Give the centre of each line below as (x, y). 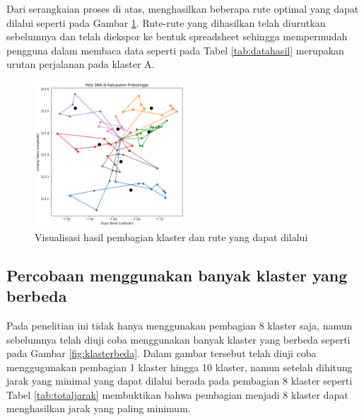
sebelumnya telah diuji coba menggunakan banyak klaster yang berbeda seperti (178, 339)
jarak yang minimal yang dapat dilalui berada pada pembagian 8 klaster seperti (180, 381)
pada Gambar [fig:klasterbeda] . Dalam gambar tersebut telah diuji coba (162, 353)
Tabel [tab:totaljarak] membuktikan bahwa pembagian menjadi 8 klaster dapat (177, 394)
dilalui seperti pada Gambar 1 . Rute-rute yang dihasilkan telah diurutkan (166, 22)
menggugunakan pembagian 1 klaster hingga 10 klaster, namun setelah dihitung (180, 367)
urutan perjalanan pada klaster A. (81, 64)
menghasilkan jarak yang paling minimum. (99, 408)
